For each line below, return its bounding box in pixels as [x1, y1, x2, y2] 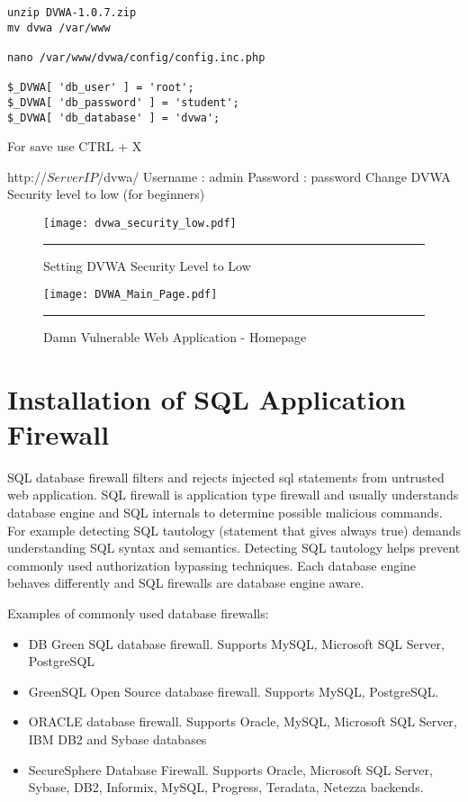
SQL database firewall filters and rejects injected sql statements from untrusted [7, 467, 445, 486]
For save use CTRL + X [7, 137, 142, 156]
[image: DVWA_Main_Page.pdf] [43, 288, 218, 302]
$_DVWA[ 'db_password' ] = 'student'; [7, 95, 239, 109]
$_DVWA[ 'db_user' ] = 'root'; [7, 81, 194, 95]
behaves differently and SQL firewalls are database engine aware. [7, 573, 364, 592]
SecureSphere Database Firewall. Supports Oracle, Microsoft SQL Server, [28, 760, 433, 779]
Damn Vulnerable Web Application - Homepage [43, 327, 307, 346]
